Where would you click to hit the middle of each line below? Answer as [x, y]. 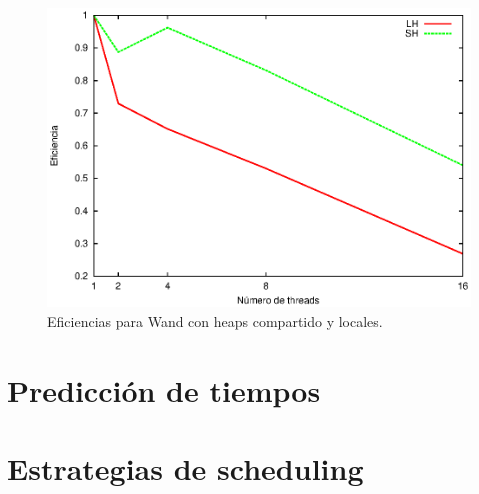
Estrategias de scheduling [185, 467]
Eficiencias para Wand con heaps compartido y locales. [215, 320]
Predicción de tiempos [164, 389]
